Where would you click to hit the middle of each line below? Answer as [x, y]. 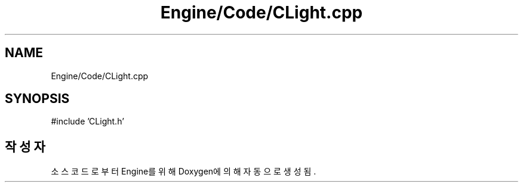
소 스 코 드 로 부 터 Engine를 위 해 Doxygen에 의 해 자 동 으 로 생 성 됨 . [184, 172]
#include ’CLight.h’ [87, 121]
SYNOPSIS [37, 99]
